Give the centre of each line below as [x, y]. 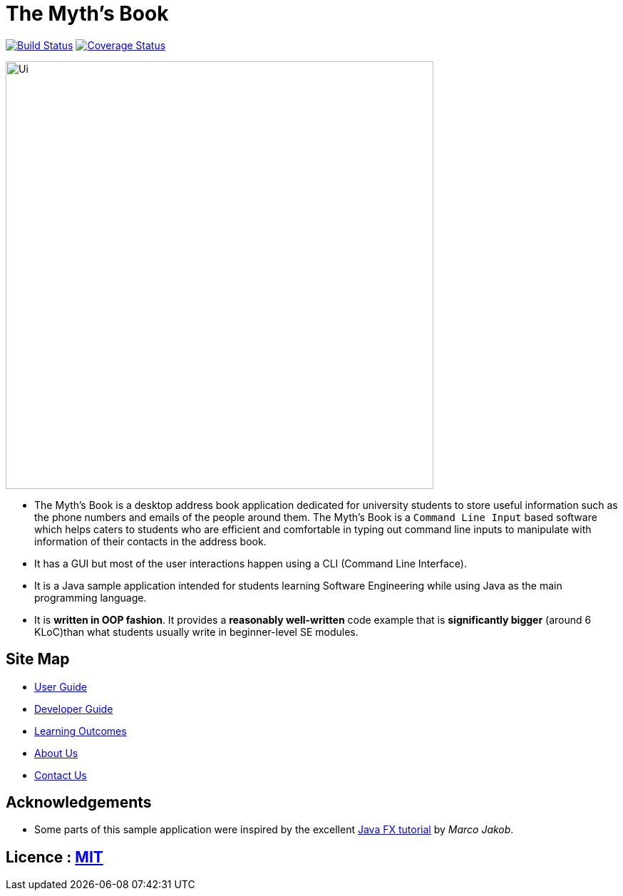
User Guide [61, 686]
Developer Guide [74, 709]
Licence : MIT [55, 857]
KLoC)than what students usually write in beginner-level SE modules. [196, 632]
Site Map [38, 659]
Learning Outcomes [81, 731]
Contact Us [61, 775]
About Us [56, 753]
